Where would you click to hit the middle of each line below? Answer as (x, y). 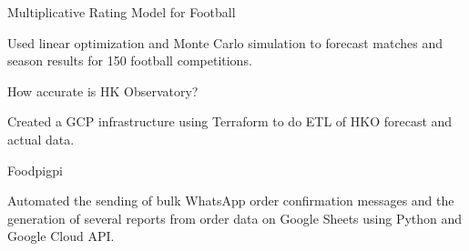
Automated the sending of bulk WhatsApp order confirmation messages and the (231, 201)
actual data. (41, 139)
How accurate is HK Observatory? (103, 90)
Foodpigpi (35, 170)
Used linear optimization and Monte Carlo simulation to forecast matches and (225, 42)
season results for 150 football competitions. (130, 60)
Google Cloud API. (61, 236)
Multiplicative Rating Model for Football (122, 12)
